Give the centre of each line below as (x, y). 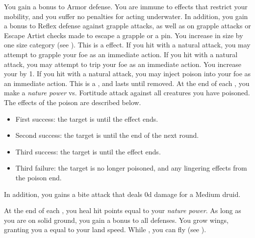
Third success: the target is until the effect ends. (88, 151)
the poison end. (38, 177)
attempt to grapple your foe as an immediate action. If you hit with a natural (121, 54)
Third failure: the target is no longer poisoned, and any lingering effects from (131, 168)
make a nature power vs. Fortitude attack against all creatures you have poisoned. (127, 93)
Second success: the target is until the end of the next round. (107, 135)
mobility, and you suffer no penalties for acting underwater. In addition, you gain (126, 16)
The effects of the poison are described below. (73, 102)
